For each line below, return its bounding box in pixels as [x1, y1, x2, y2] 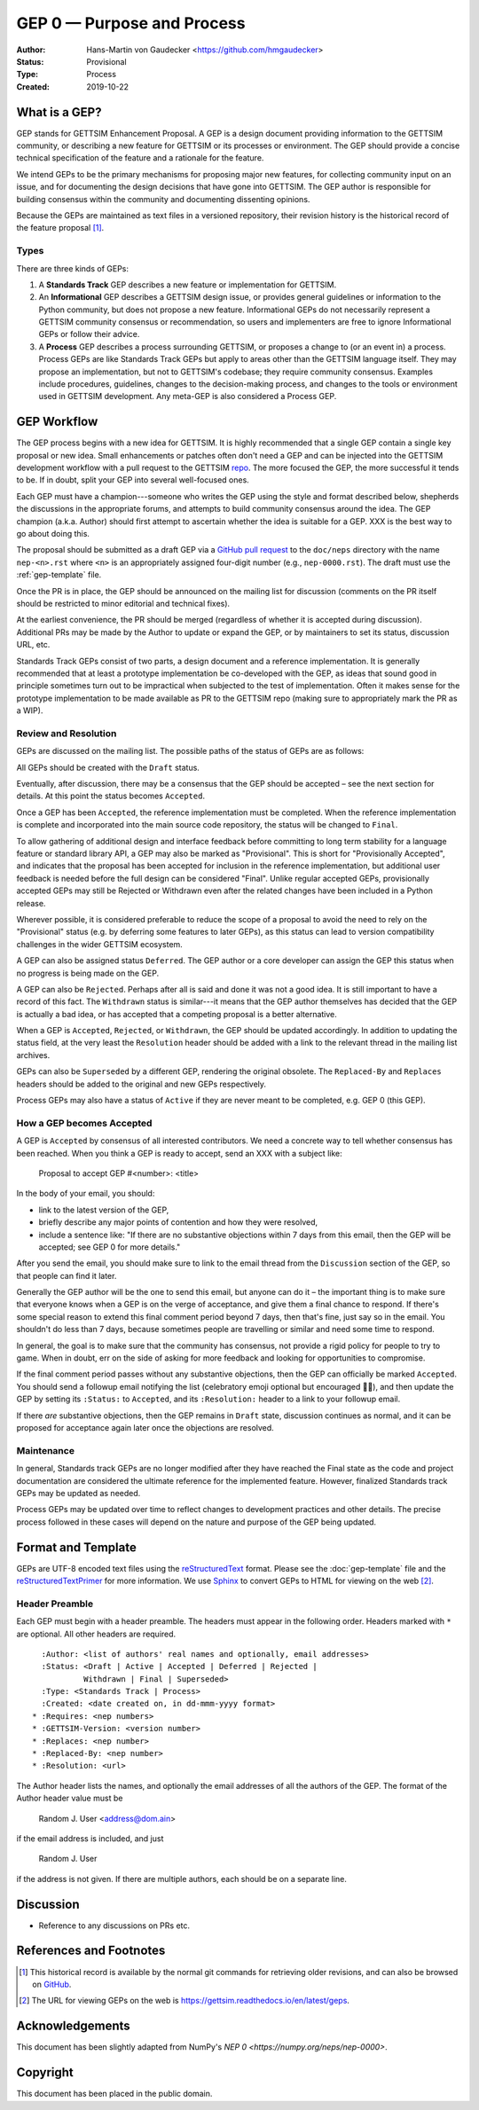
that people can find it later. [16, 1270, 117, 1281]
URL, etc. [16, 639, 51, 650]
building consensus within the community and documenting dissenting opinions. [16, 193, 310, 204]
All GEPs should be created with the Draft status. [16, 762, 200, 773]
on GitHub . [32, 1979, 72, 1989]
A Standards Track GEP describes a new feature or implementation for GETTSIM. [38, 279, 337, 290]
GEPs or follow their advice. [38, 329, 140, 340]
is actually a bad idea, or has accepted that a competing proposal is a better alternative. [16, 1008, 337, 1019]
